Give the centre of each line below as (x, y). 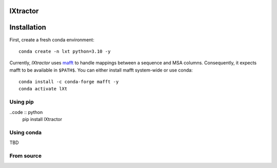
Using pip (22, 102)
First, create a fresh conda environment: (52, 40)
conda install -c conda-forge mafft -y (69, 82)
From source (26, 156)
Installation (28, 27)
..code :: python (26, 112)
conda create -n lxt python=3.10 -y (65, 51)
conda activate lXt (43, 89)
